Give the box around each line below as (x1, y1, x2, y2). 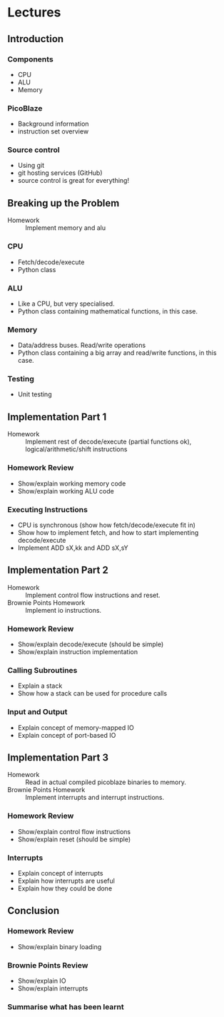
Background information (17, 119, 89, 129)
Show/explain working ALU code (17, 486, 114, 495)
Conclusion (7, 905, 60, 917)
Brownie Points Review (7, 960, 88, 970)
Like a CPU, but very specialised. (17, 299, 116, 308)
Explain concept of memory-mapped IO (17, 723, 134, 732)
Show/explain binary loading (17, 942, 102, 951)
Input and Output (7, 707, 68, 717)
